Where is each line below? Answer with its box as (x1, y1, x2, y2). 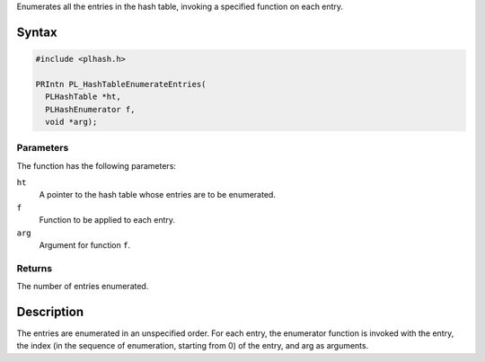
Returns (16, 261, 53, 274)
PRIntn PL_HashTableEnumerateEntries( (35, 79, 207, 89)
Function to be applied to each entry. (39, 215, 175, 225)
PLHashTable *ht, (45, 92, 121, 102)
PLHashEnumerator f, (45, 104, 136, 114)
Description (16, 304, 84, 319)
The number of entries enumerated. (16, 281, 149, 292)
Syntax (16, 24, 57, 40)
